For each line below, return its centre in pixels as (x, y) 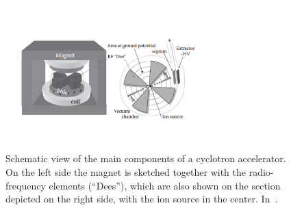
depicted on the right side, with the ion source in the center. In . (142, 199)
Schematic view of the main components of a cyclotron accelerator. (146, 158)
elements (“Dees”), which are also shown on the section (165, 185)
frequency (26, 185)
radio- (261, 171)
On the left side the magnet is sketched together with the (126, 171)
